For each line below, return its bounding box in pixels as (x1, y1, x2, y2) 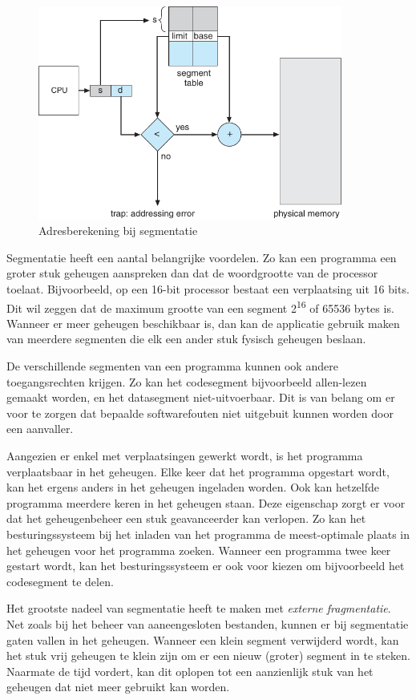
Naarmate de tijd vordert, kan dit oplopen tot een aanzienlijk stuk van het (6, 662, 374, 679)
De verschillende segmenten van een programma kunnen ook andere (6, 358, 338, 374)
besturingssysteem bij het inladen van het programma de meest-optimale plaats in (6, 525, 410, 542)
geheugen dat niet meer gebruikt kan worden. (6, 678, 230, 695)
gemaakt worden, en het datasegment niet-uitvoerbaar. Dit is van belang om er (6, 389, 395, 406)
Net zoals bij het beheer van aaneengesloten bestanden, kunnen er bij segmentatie (6, 615, 409, 632)
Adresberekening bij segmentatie (38, 222, 198, 239)
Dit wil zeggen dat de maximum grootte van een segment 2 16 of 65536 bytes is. (6, 297, 394, 316)
